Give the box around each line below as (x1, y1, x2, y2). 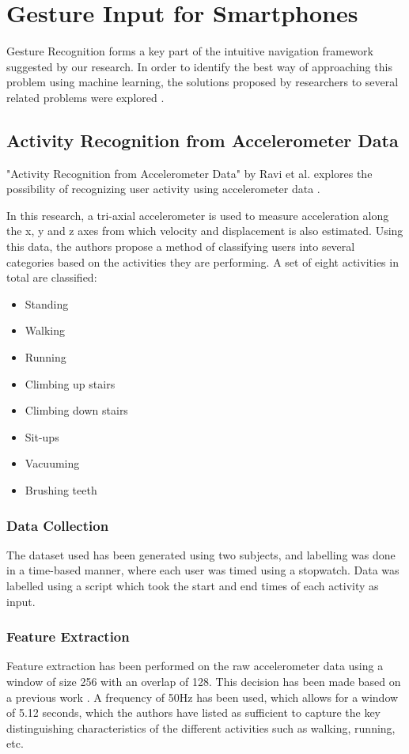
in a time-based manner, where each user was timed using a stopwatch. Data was (6, 562, 400, 578)
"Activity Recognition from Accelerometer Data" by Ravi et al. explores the (6, 165, 373, 181)
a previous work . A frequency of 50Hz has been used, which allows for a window (6, 688, 399, 705)
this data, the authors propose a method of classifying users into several (6, 238, 355, 255)
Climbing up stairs (25, 375, 116, 392)
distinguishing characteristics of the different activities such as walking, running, (6, 719, 396, 736)
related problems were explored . (6, 89, 165, 105)
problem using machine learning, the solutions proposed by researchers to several (6, 74, 399, 90)
